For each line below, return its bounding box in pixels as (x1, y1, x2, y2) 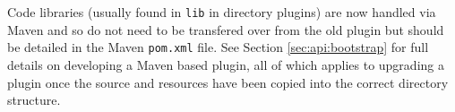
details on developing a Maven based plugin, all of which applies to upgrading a (7, 55, 444, 73)
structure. (7, 90, 61, 109)
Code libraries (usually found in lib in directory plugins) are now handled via (7, 3, 436, 21)
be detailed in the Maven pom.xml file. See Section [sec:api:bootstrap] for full (7, 38, 429, 56)
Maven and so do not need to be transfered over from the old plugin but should (7, 20, 444, 39)
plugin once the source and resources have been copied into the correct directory (7, 73, 449, 91)
